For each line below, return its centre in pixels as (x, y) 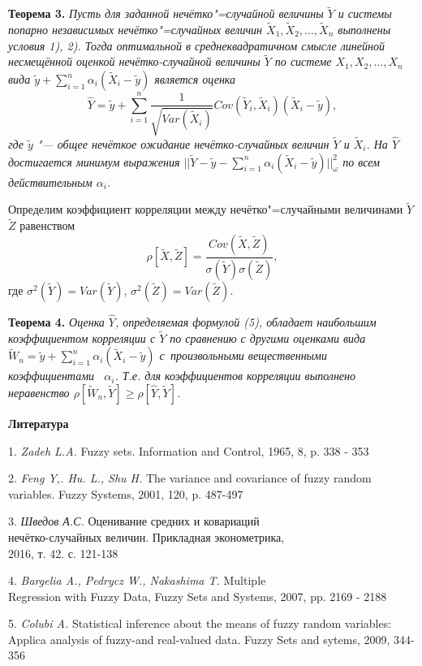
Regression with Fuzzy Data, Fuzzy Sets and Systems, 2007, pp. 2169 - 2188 (198, 596)
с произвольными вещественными (243, 355)
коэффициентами (52, 376)
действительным (50, 182)
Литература (39, 423)
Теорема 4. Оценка (56, 321)
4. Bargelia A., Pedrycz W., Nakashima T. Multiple (137, 580)
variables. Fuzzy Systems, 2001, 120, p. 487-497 (126, 493)
